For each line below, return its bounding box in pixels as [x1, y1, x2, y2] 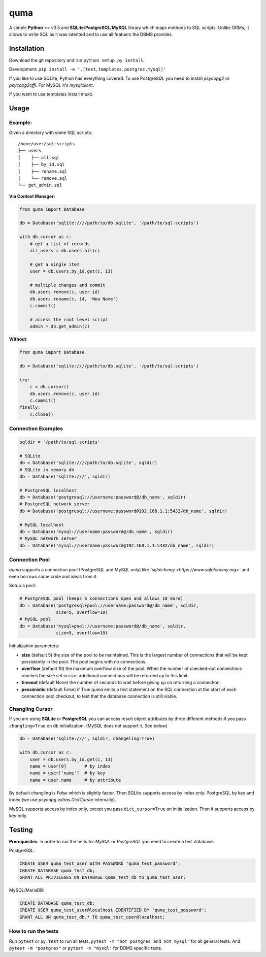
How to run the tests [9, 928, 59, 935]
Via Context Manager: [9, 193, 55, 199]
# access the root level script [30, 317, 108, 322]
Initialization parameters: [9, 643, 59, 649]
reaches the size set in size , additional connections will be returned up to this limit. [21, 672, 189, 678]
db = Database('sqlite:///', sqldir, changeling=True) [19, 736, 155, 741]
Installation [9, 44, 44, 53]
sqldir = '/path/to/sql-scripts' [19, 439, 100, 445]
